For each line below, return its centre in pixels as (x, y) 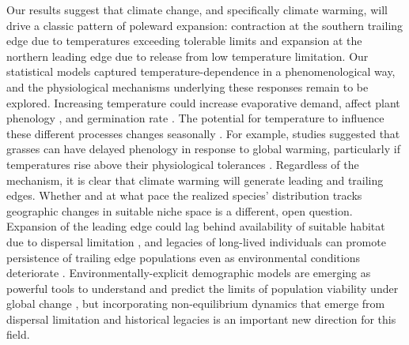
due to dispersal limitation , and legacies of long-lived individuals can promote (196, 241)
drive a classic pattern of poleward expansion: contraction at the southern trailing (205, 25)
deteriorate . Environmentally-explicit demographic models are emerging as (189, 273)
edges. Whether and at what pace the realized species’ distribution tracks (184, 195)
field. (18, 334)
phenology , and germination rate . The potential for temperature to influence (195, 118)
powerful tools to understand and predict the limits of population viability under (203, 288)
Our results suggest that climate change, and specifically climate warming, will (197, 9)
